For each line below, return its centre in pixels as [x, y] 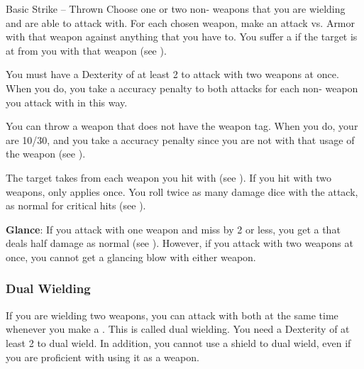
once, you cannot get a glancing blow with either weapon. [131, 257]
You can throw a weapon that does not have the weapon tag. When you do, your [182, 126]
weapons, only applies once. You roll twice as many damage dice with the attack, [182, 191]
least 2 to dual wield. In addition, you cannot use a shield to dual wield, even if [178, 342]
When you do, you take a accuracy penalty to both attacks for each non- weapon [182, 88]
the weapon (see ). [46, 154]
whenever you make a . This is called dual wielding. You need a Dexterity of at [178, 329]
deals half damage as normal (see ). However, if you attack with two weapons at [180, 243]
